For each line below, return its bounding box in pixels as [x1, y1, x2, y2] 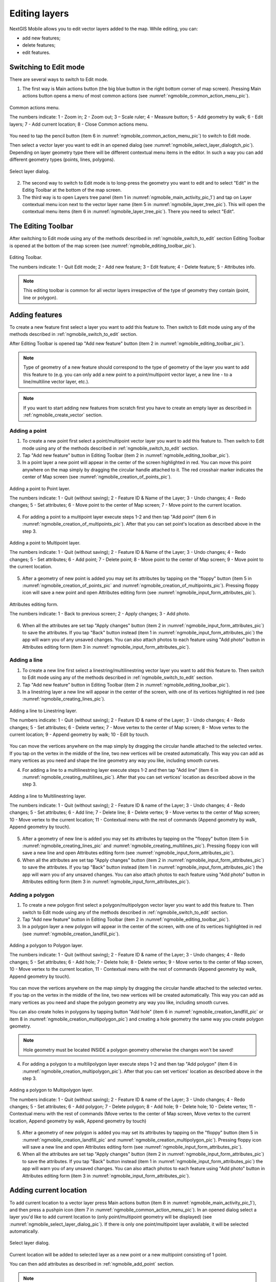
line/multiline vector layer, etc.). [23, 378, 89, 385]
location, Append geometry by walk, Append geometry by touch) [9, 1118, 147, 1124]
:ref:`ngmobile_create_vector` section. [23, 412, 103, 418]
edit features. [22, 49, 51, 55]
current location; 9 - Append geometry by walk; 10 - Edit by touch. [9, 731, 149, 737]
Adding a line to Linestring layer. [9, 708, 78, 714]
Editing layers [9, 8, 69, 19]
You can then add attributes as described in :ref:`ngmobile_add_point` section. [9, 1261, 175, 1267]
